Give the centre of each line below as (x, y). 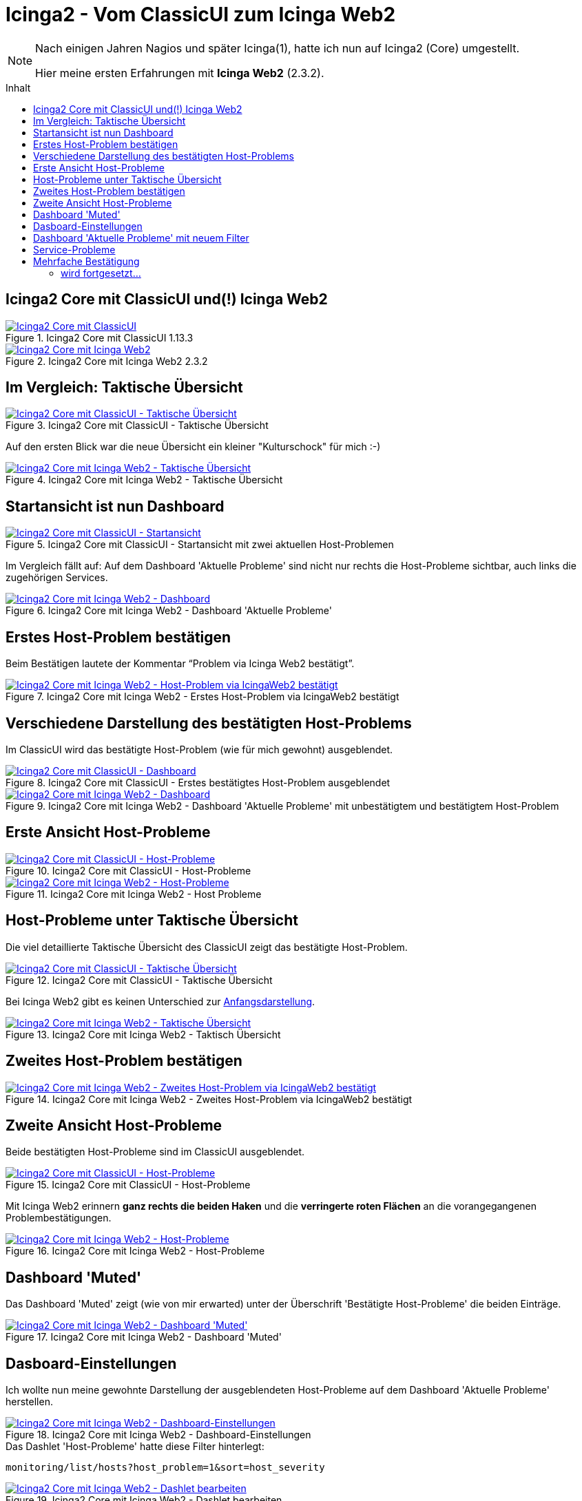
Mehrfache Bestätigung (86, 261)
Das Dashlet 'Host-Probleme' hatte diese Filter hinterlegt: (135, 1447)
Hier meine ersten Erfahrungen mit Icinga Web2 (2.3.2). (180, 73)
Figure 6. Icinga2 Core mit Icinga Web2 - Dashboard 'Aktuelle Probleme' (169, 611)
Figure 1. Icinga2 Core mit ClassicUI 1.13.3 (100, 337)
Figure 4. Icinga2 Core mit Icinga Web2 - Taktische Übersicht (144, 480)
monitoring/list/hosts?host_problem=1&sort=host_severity (165, 1468)
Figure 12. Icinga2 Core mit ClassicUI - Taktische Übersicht (139, 980)
